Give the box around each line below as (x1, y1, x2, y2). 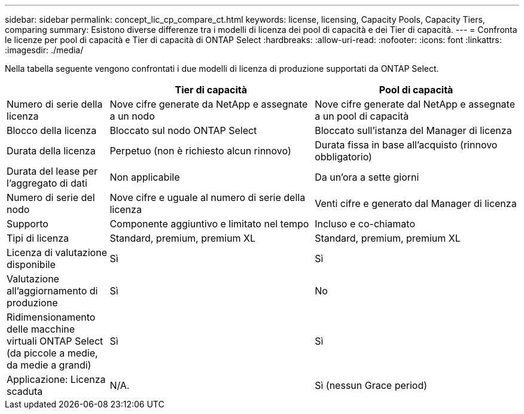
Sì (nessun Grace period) (315, 379, 428, 391)
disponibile (7, 258, 56, 270)
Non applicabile (109, 171, 180, 183)
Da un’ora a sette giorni (315, 171, 419, 183)
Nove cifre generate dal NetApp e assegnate (315, 98, 515, 110)
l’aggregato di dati (7, 177, 87, 189)
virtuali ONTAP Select (7, 335, 103, 347)
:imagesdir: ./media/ (5, 45, 84, 55)
